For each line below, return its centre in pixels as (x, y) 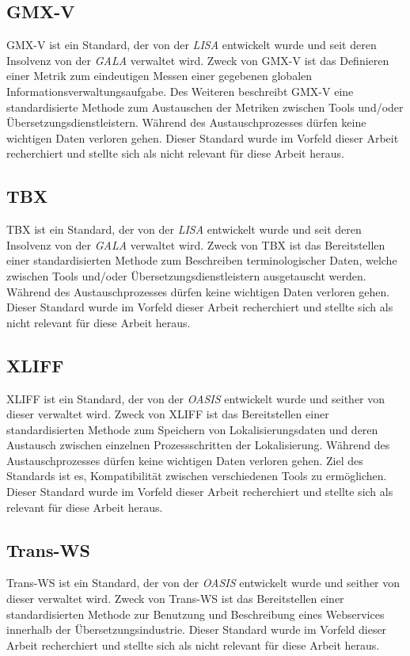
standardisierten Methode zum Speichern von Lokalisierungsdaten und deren (192, 429)
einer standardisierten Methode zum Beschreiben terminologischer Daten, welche (202, 260)
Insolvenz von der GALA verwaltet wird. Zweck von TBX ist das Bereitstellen (196, 244)
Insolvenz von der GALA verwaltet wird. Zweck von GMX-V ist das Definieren (198, 60)
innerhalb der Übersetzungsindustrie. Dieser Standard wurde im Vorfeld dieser (197, 629)
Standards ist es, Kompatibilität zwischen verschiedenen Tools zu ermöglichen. (197, 476)
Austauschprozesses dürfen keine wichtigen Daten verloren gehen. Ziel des (185, 460)
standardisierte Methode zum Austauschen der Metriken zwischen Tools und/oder (205, 107)
